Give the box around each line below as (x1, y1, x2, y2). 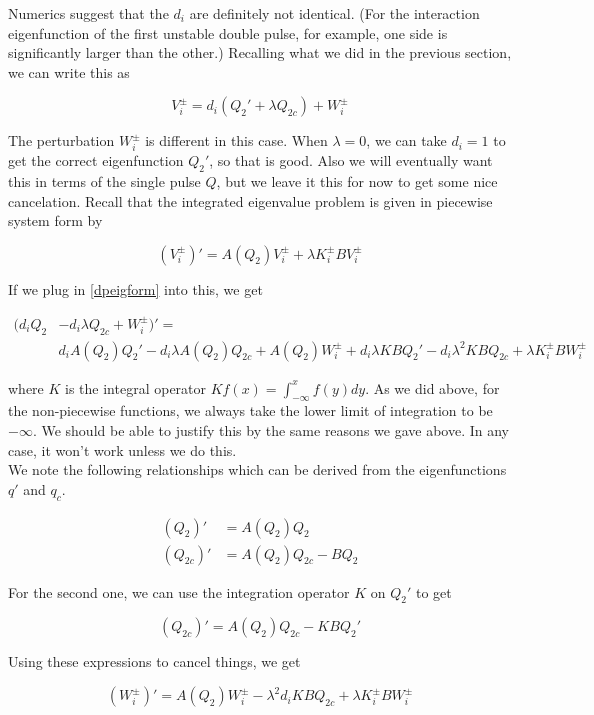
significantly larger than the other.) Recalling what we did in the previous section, (8, 42, 512, 63)
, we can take (366, 130, 447, 151)
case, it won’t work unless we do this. (8, 439, 237, 460)
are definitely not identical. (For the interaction (189, 3, 480, 23)
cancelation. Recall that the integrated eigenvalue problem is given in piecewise (8, 190, 493, 211)
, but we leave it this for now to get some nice (216, 170, 498, 191)
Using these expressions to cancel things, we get (8, 651, 301, 672)
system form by (8, 210, 103, 231)
